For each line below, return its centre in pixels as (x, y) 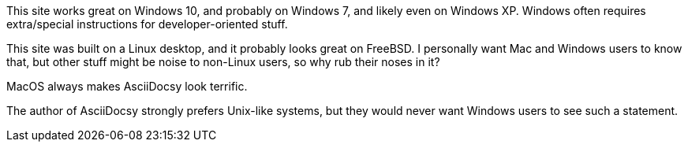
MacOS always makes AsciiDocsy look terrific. (127, 86)
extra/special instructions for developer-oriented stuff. (147, 24)
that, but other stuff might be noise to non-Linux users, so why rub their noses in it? (223, 62)
